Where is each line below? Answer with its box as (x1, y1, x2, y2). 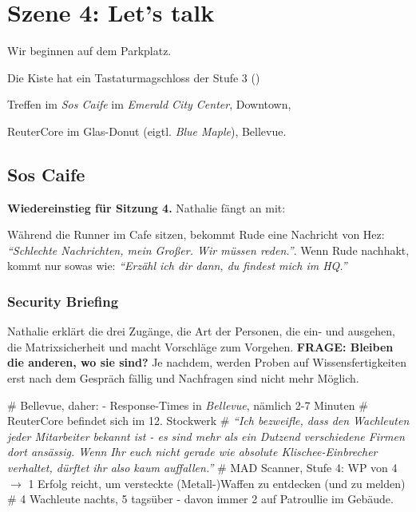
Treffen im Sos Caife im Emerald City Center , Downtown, (7, 96, 291, 113)
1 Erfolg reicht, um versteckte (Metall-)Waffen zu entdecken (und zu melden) (28, 474, 406, 491)
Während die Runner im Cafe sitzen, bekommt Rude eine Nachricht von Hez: (7, 226, 385, 243)
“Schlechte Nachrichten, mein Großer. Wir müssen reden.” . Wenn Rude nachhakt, (7, 241, 410, 258)
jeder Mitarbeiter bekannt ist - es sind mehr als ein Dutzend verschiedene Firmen (7, 427, 405, 444)
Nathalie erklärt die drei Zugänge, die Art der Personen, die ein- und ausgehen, (7, 323, 395, 339)
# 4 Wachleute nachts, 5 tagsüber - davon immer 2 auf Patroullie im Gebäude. (7, 490, 394, 507)
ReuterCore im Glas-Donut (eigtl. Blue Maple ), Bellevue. (7, 122, 287, 139)
